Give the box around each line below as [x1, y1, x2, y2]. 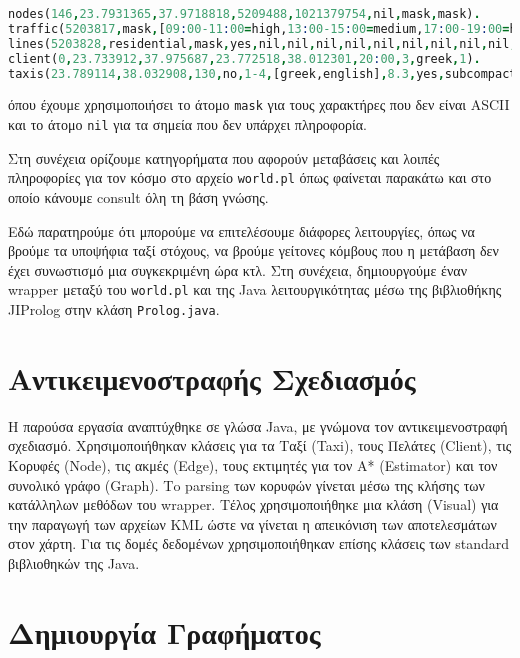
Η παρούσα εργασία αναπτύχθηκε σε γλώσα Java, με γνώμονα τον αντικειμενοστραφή [8, 415, 508, 436]
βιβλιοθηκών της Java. [8, 552, 140, 573]
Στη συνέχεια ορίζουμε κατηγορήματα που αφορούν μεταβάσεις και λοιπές [8, 147, 440, 168]
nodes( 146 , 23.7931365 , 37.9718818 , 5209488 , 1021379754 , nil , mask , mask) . [8, 7, 481, 21]
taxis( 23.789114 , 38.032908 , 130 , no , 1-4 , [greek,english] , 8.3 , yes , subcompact [8, 66, 517, 81]
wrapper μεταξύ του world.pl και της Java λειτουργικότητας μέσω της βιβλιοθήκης [8, 279, 502, 300]
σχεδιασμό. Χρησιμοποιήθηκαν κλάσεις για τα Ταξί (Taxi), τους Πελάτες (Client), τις [8, 435, 512, 456]
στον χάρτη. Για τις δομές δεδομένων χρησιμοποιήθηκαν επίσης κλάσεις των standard [8, 533, 509, 554]
